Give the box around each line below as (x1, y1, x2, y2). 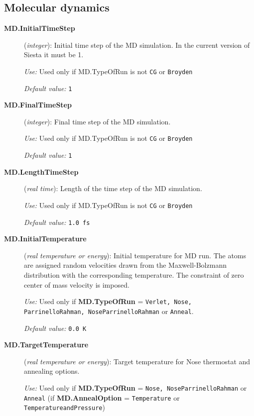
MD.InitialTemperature (4, 233, 87, 244)
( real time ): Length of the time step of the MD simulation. (24, 183, 202, 194)
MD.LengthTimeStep (4, 166, 79, 177)
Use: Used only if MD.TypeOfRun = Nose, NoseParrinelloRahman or (24, 383, 247, 393)
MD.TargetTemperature (4, 339, 89, 350)
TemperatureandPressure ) (24, 402, 105, 413)
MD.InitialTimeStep (4, 23, 75, 33)
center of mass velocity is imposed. (24, 279, 129, 290)
